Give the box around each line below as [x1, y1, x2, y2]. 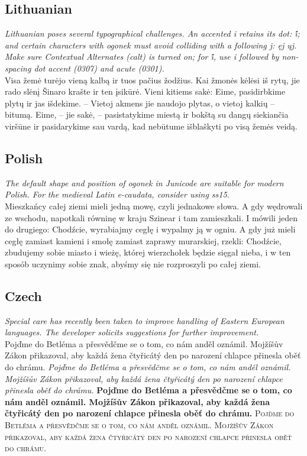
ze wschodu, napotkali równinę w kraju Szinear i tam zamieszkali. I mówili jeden [5, 211, 298, 224]
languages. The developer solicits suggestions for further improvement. [5, 326, 259, 338]
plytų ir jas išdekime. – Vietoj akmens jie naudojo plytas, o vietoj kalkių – [5, 96, 275, 109]
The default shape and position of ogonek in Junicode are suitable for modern [5, 176, 284, 189]
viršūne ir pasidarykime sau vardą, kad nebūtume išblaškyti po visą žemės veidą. [5, 119, 298, 132]
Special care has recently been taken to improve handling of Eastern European [5, 314, 285, 326]
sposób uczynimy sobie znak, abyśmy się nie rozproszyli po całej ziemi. [5, 257, 261, 270]
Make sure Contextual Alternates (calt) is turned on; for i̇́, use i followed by [5, 50, 279, 63]
